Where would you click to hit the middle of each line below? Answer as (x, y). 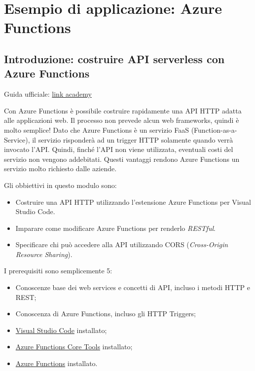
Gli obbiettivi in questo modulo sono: (60, 185)
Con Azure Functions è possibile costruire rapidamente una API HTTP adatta (123, 110)
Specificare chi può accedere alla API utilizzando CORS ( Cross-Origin (122, 244)
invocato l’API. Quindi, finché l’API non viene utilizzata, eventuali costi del (119, 149)
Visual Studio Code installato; (61, 330)
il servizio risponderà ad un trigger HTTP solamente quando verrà (133, 139)
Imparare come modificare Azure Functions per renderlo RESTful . (115, 228)
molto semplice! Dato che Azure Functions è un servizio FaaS (96, 130)
